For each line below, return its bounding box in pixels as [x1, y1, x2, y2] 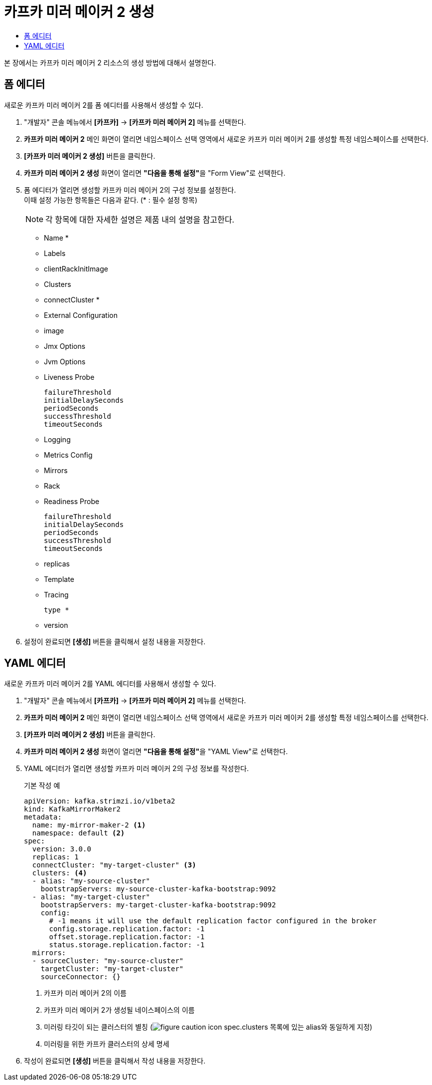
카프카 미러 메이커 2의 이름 [44, 989, 127, 998]
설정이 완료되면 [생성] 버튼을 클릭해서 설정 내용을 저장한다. [24, 637, 206, 646]
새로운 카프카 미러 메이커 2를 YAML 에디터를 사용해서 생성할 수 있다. [4, 679, 216, 688]
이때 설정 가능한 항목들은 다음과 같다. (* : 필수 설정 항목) [24, 195, 198, 204]
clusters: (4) [32, 869, 87, 877]
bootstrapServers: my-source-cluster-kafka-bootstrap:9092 [40, 885, 276, 893]
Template [44, 574, 74, 583]
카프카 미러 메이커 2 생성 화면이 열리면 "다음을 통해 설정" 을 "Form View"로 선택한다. [24, 168, 286, 177]
